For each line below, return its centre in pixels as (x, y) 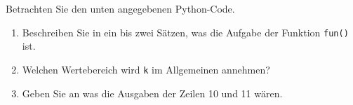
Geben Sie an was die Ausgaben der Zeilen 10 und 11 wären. (152, 93)
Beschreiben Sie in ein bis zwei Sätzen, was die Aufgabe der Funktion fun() (185, 32)
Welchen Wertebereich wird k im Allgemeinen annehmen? (146, 69)
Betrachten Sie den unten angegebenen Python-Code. (120, 8)
